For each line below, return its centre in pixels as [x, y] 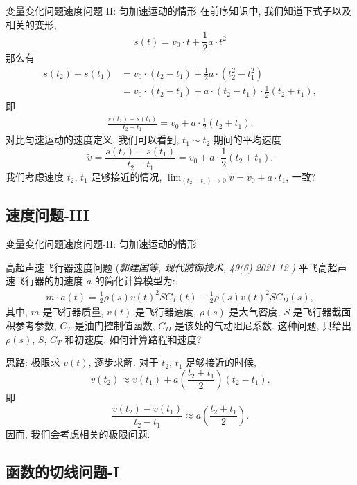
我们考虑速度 [35, 176]
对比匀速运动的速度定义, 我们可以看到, [93, 139]
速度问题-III [47, 215]
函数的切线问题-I [63, 471]
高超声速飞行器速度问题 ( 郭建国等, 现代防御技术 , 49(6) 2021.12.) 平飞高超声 [176, 267]
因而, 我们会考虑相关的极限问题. [78, 433]
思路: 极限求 [33, 362]
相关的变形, [31, 24]
